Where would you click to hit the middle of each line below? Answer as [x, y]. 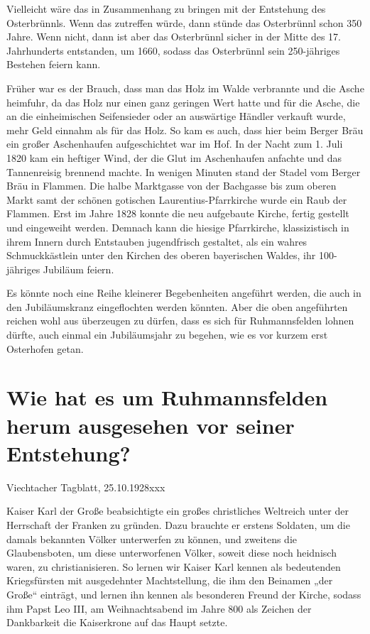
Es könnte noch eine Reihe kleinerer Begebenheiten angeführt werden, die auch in [184, 293]
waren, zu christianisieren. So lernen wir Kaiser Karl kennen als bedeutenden [174, 566]
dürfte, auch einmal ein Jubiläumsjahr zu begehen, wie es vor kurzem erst [167, 335]
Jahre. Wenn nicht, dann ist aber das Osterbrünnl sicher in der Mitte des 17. [174, 37]
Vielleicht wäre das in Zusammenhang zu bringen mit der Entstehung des [166, 9]
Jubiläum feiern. [78, 269]
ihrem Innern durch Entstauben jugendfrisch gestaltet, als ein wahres [157, 241]
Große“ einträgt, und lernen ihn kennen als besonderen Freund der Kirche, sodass [184, 594]
